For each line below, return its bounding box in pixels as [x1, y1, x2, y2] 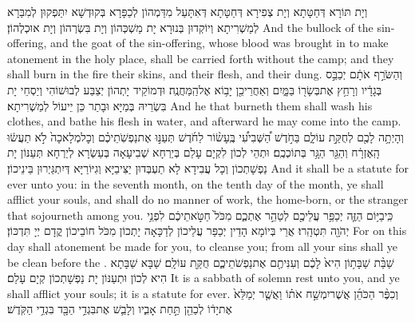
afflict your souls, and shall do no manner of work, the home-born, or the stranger [7, 191, 409, 208]
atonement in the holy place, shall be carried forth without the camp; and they [7, 50, 394, 66]
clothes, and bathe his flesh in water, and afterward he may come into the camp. [7, 113, 401, 129]
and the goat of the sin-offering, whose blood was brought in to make [50, 34, 389, 51]
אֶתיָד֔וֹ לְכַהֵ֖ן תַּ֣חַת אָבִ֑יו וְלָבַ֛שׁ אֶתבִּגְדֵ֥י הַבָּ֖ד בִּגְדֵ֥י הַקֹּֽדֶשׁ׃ [7, 300, 232, 317]
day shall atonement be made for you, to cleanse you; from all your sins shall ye [7, 237, 397, 254]
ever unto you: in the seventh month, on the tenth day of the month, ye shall [7, 175, 384, 192]
